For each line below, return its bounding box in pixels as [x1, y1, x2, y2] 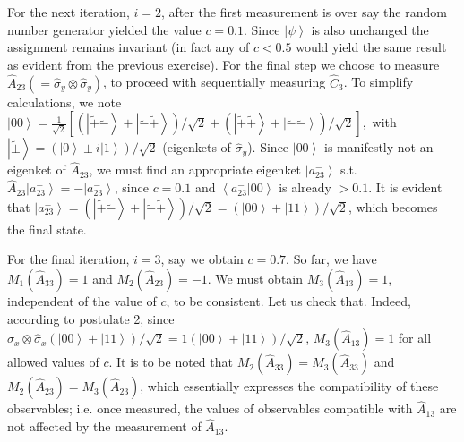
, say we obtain [160, 250, 244, 268]
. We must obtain [207, 269, 304, 287]
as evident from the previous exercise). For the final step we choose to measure [7, 55, 440, 73]
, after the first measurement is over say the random [160, 3, 447, 21]
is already [279, 178, 331, 197]
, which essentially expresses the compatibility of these [140, 377, 439, 395]
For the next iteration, [7, 3, 130, 21]
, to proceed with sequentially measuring [102, 72, 326, 91]
